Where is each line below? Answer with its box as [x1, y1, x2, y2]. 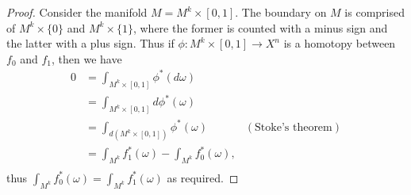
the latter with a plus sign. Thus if [6, 35, 175, 52]
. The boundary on [235, 4, 327, 20]
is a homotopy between [283, 35, 396, 52]
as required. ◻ [167, 169, 239, 185]
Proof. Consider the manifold [6, 4, 148, 20]
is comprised [344, 4, 405, 20]
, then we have [52, 50, 122, 67]
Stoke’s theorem [255, 121, 332, 133]
